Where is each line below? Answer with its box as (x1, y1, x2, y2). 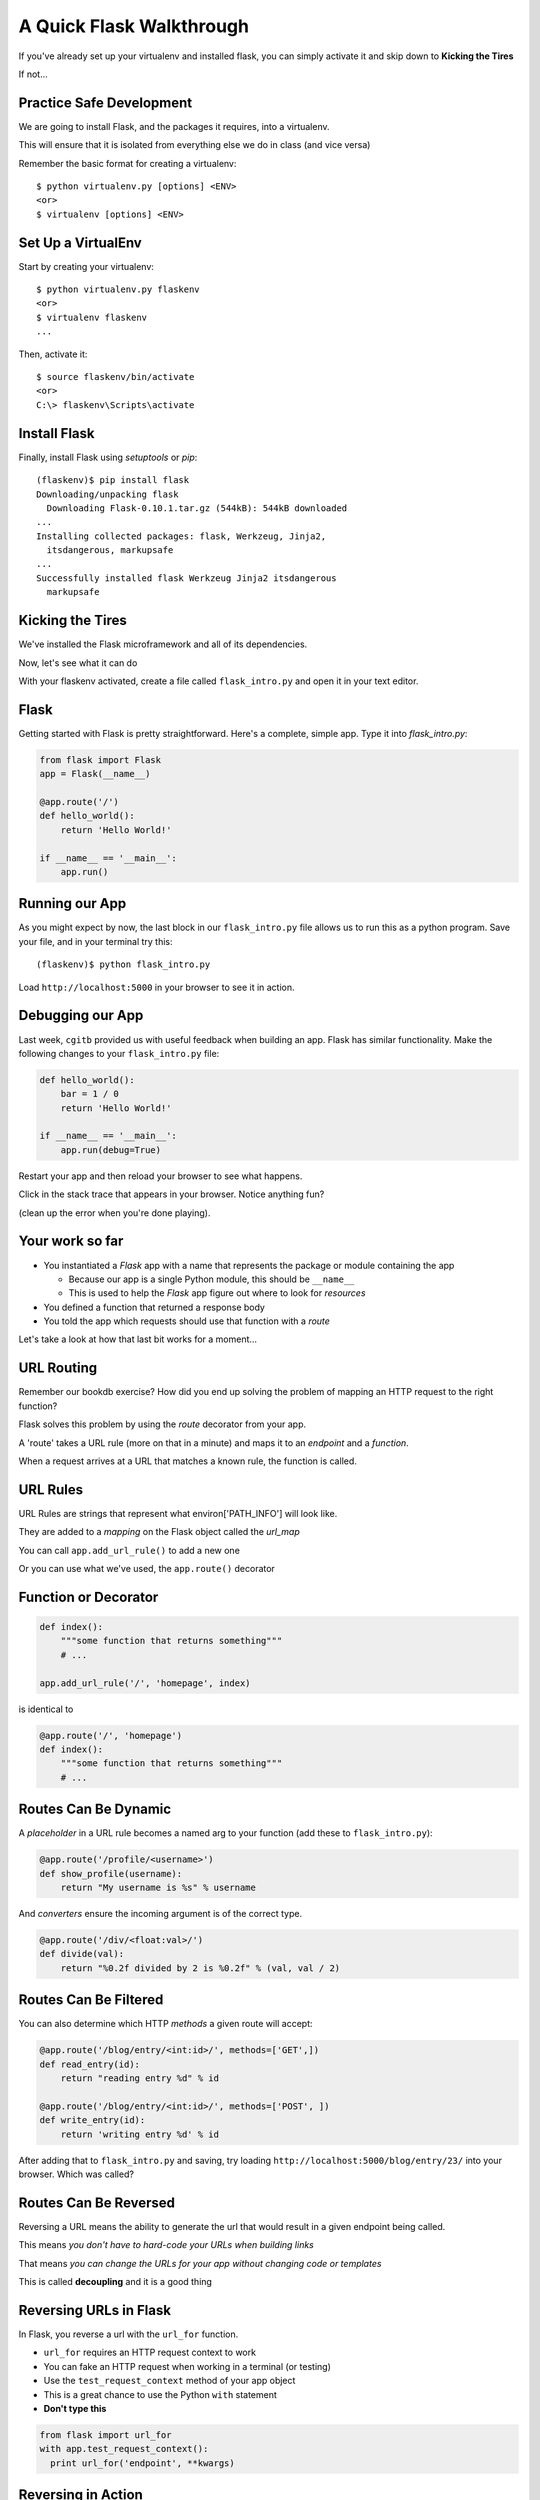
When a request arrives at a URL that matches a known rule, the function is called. (18, 1455, 357, 1467)
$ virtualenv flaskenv (36, 311, 148, 323)
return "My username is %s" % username (60, 1882, 257, 1893)
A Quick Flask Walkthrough (18, 15, 250, 37)
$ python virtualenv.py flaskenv (36, 284, 200, 295)
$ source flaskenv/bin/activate (36, 371, 195, 383)
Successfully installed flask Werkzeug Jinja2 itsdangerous (36, 572, 337, 584)
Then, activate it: (18, 348, 88, 360)
